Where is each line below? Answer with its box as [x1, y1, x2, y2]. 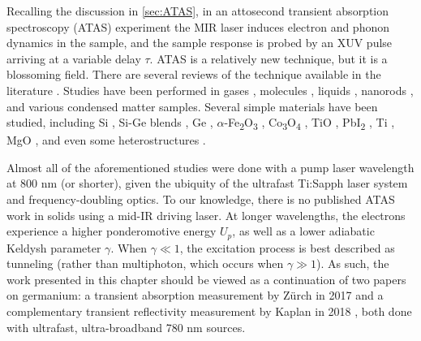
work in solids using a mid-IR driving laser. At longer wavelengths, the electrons [6, 206, 406, 223]
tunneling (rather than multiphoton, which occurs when [6, 255, 284, 272]
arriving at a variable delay [6, 50, 141, 67]
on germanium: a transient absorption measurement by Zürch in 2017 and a [6, 287, 384, 304]
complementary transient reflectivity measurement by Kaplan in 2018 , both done [6, 303, 412, 320]
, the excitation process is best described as [179, 239, 395, 256]
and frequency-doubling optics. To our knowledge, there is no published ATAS [6, 191, 395, 208]
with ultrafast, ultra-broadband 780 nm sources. [6, 318, 246, 335]
